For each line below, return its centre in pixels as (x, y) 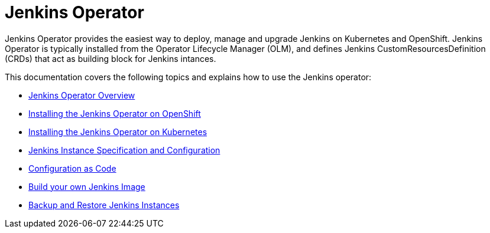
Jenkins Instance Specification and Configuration (124, 150)
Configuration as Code (72, 168)
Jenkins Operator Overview (82, 95)
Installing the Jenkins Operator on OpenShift (115, 113)
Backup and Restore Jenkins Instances (104, 205)
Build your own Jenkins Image (87, 186)
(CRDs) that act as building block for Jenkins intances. (111, 58)
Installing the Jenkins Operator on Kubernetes (118, 132)
